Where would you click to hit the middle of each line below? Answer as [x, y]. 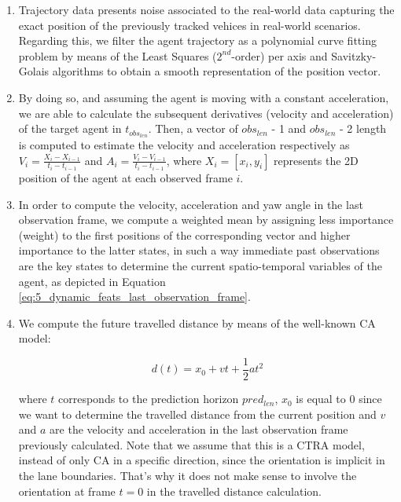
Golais [34, 71]
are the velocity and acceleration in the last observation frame [199, 429]
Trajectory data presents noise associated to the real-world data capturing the [206, 9]
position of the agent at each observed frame [125, 178]
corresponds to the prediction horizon [149, 399]
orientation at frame [67, 491]
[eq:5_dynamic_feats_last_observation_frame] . [134, 297]
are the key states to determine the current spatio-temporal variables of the [200, 266]
